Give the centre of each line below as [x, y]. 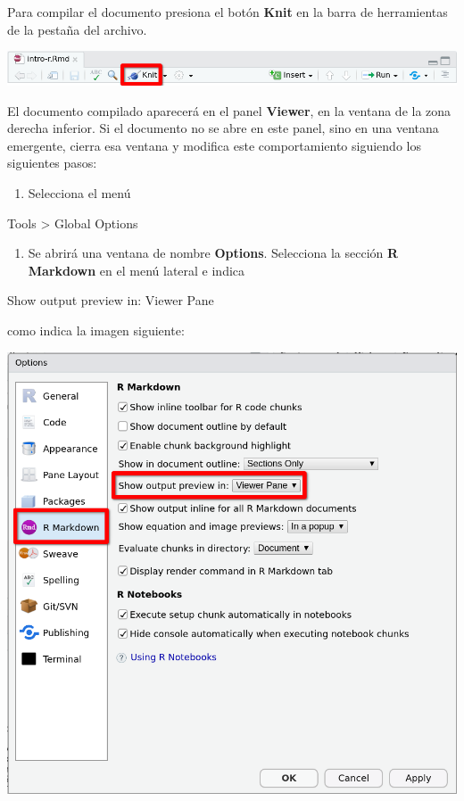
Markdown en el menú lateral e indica [137, 270]
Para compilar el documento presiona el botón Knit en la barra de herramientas [228, 12]
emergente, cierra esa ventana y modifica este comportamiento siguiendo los [214, 145]
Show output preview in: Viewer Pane [111, 300]
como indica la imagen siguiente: [96, 330]
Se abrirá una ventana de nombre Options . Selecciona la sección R [213, 253]
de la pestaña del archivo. [77, 29]
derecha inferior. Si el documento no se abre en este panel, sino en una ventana [223, 128]
